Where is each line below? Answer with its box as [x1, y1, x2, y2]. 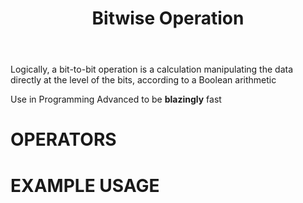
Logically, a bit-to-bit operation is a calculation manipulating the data [10, 63, 294, 76]
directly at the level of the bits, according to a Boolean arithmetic [10, 74, 277, 86]
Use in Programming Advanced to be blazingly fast [10, 93, 222, 106]
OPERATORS [10, 128, 117, 151]
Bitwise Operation [91, 7, 245, 30]
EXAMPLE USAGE [10, 174, 160, 197]
